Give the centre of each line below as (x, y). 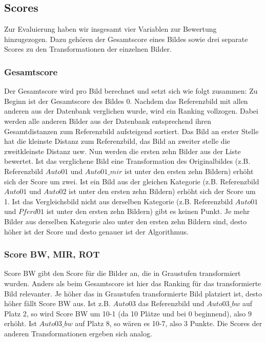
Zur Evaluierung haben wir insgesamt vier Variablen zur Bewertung (110, 29)
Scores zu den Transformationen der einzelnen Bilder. (88, 49)
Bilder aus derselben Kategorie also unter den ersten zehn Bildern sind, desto (126, 221)
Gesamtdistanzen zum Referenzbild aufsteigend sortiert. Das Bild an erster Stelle (131, 131)
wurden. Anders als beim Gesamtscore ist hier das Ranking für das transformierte (133, 283)
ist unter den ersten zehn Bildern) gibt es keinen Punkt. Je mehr (148, 211)
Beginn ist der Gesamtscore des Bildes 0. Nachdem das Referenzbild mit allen (126, 101)
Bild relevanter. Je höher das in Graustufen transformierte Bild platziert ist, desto (133, 293)
